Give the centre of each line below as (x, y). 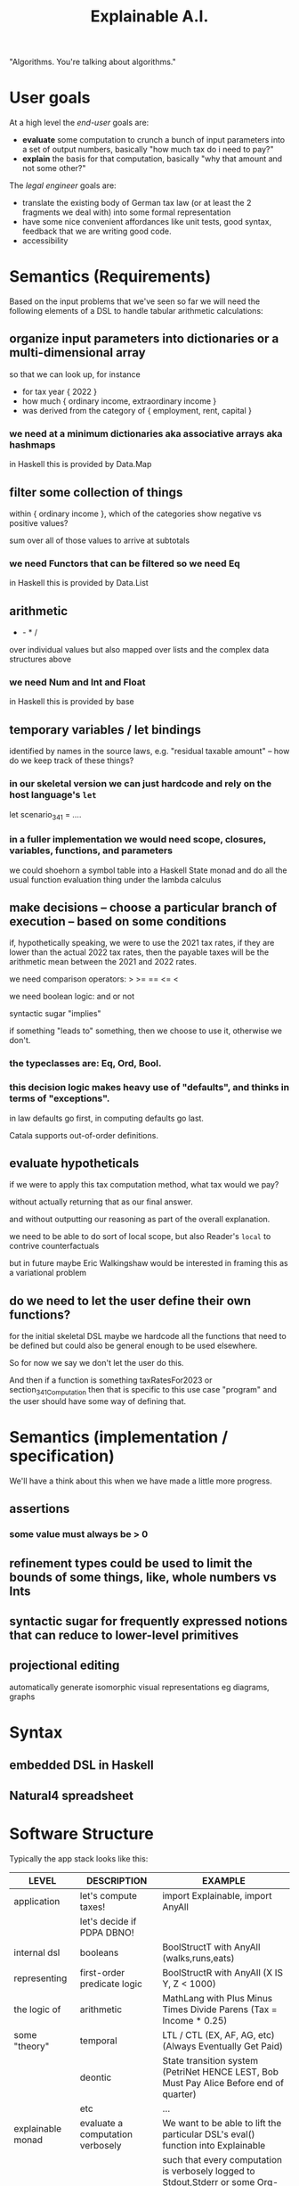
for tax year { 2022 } (60, 391)
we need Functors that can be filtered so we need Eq (125, 563)
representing (40, 1978)
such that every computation (222, 2159)
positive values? (39, 522)
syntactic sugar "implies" (55, 1014)
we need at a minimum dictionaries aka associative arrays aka (146, 433)
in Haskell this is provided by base (72, 702)
